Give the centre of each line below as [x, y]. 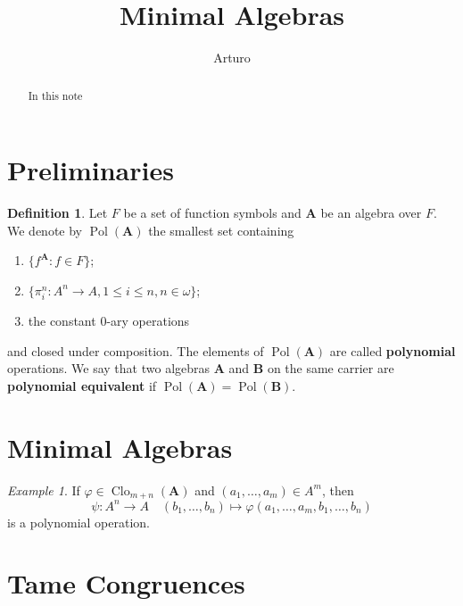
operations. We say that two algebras [109, 368]
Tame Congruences [126, 583]
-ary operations [148, 321]
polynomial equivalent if [82, 385]
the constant [62, 321]
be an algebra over [371, 213]
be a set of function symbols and [212, 213]
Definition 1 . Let [58, 213]
